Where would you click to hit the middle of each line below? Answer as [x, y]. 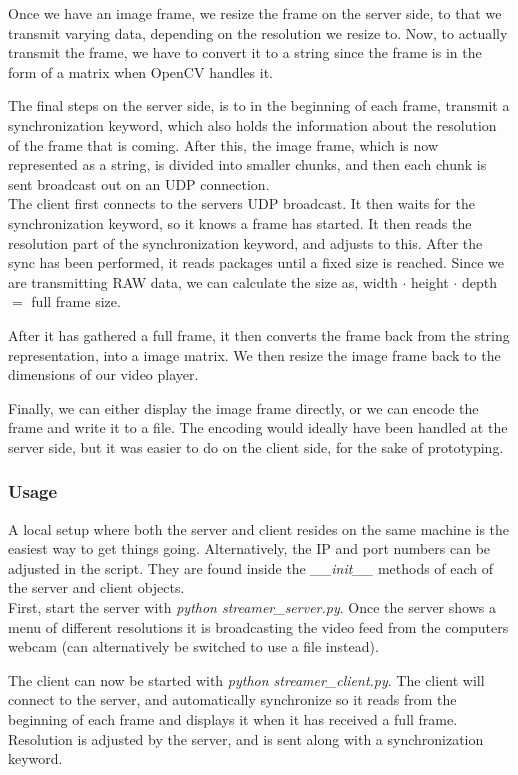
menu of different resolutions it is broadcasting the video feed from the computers [258, 626]
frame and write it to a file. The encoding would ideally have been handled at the [258, 427]
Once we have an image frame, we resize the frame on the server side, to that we [255, 13]
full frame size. [76, 301]
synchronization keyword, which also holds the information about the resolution [252, 124]
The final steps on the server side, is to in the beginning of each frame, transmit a [259, 105]
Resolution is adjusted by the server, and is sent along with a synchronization [246, 738]
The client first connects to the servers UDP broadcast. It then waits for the [241, 203]
